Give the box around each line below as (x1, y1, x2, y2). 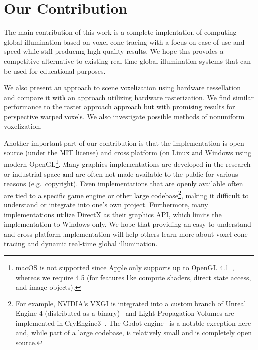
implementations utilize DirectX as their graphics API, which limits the (4, 209, 222, 219)
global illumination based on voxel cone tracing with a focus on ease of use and (4, 36, 245, 47)
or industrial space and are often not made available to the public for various (4, 168, 238, 179)
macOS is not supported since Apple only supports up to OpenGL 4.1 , (15, 262, 234, 272)
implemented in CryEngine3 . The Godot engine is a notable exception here (15, 317, 251, 328)
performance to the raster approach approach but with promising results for (4, 101, 235, 112)
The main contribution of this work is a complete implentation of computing (4, 27, 237, 37)
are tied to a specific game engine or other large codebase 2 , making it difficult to (4, 188, 249, 200)
